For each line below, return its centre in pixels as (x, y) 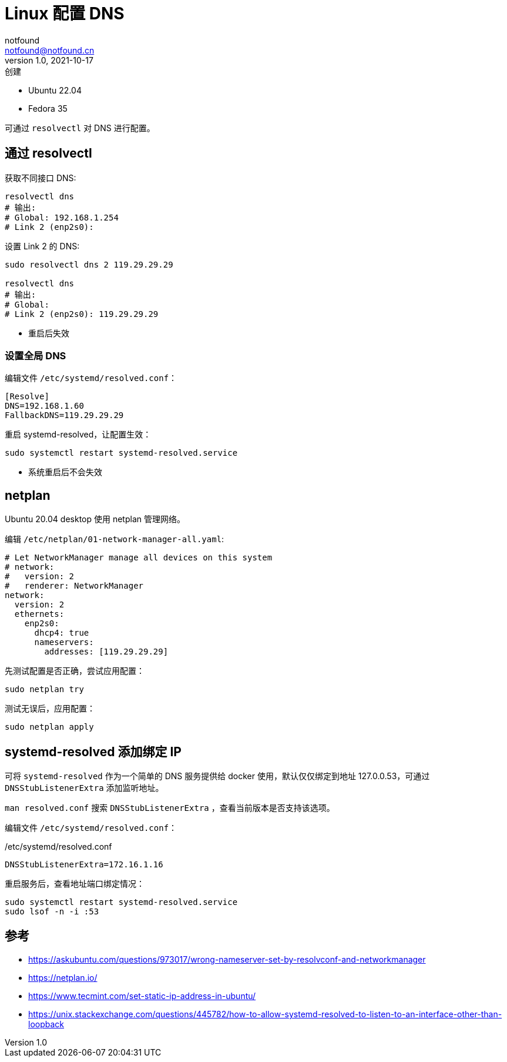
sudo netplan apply (49, 727)
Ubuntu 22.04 (55, 90)
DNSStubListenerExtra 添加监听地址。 (84, 788)
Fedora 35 (48, 108)
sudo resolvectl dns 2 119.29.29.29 (89, 264)
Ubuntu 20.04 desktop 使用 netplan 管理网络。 (95, 519)
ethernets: (39, 614)
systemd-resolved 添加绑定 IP (93, 752)
